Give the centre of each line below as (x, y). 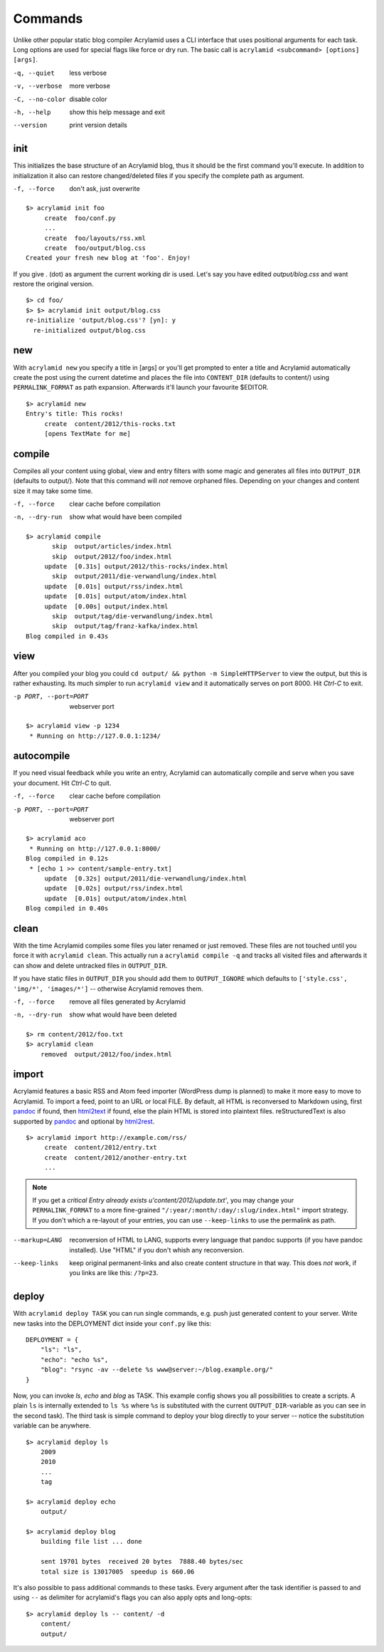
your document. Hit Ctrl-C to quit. (62, 783)
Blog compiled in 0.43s (67, 636)
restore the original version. (53, 284)
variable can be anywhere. (52, 1425)
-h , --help (32, 112)
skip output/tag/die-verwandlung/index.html (133, 616)
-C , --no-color (40, 99)
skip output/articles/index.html (112, 546)
